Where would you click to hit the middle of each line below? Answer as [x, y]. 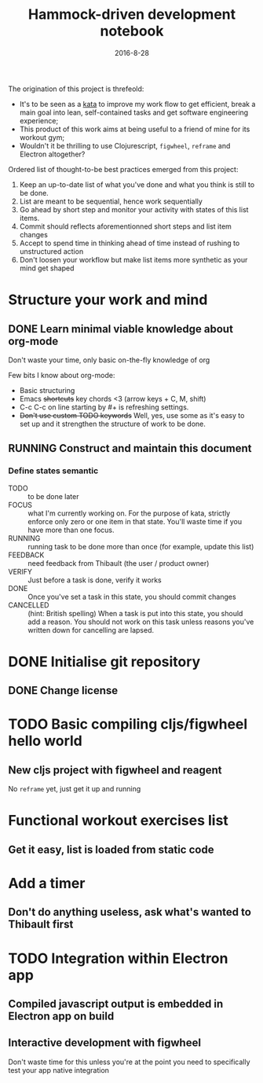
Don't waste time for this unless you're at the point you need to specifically [129, 1062]
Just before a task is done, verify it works [95, 580]
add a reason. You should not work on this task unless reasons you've [141, 622]
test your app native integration [59, 1070]
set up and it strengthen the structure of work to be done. [113, 424]
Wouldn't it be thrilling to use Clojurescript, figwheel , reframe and [125, 145]
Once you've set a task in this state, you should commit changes [132, 597]
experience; [39, 120]
